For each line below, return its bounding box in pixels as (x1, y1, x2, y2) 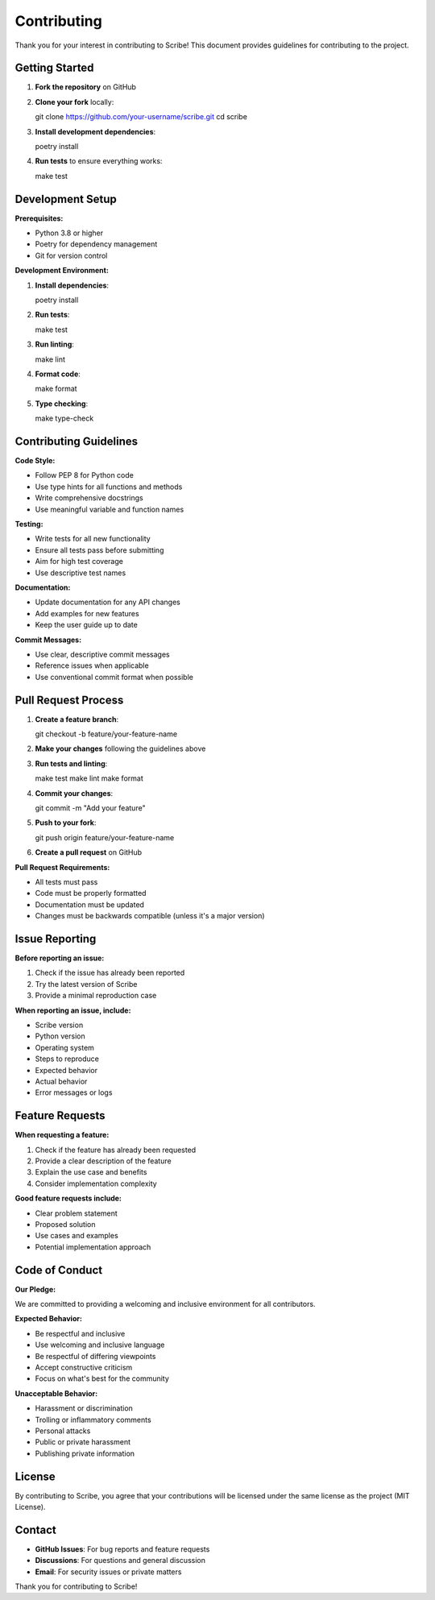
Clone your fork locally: (35, 97, 114, 106)
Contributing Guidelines (14, 434, 139, 448)
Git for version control (35, 251, 108, 260)
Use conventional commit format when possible (35, 672, 193, 682)
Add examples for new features (35, 608, 140, 618)
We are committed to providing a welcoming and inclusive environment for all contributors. (14, 1299, 316, 1309)
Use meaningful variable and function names (35, 504, 184, 514)
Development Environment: (14, 266, 109, 276)
